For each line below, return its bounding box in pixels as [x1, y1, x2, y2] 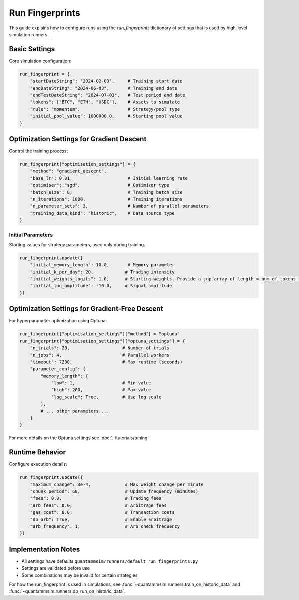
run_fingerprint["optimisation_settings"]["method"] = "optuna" [19, 331, 180, 337]
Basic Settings [9, 45, 55, 53]
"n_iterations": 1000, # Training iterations [30, 196, 183, 202]
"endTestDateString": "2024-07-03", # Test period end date [30, 92, 185, 98]
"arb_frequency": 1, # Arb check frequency [30, 524, 180, 529]
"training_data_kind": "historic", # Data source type [30, 210, 175, 216]
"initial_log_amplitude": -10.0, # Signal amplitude [30, 283, 172, 289]
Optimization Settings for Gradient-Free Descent [9, 305, 163, 313]
